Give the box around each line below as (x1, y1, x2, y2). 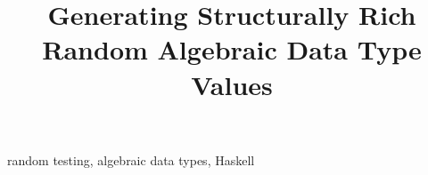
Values (191, 66, 273, 102)
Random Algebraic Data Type (42, 31, 422, 68)
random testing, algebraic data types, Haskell (7, 150, 255, 169)
